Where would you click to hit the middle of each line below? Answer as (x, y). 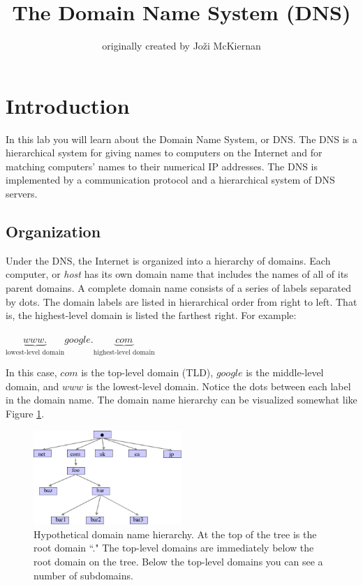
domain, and (32, 386)
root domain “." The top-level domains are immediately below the (174, 548)
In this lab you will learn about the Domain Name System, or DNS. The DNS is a (181, 139)
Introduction (68, 105)
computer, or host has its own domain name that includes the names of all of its (177, 274)
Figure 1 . (25, 414)
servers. (22, 194)
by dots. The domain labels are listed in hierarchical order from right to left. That (181, 301)
